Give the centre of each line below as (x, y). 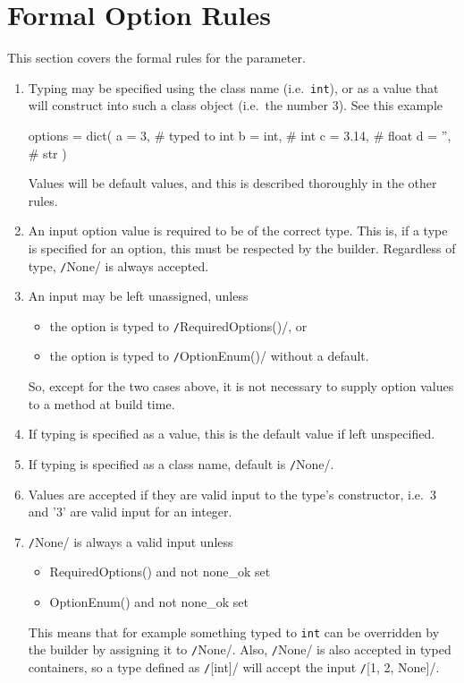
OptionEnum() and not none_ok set (149, 601)
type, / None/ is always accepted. (118, 265)
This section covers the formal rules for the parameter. (156, 58)
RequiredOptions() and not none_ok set (160, 572)
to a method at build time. (101, 403)
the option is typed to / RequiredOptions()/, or (178, 325)
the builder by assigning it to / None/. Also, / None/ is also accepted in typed (240, 649)
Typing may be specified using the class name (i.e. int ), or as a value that (233, 87)
